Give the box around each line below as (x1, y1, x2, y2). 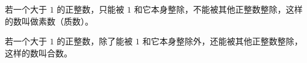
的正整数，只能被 (57, 3, 125, 15)
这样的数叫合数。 (5, 46, 72, 59)
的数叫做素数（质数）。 (5, 14, 93, 27)
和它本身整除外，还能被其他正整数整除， (142, 35, 303, 47)
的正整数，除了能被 (57, 35, 133, 47)
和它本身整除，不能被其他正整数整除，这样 (134, 3, 303, 15)
